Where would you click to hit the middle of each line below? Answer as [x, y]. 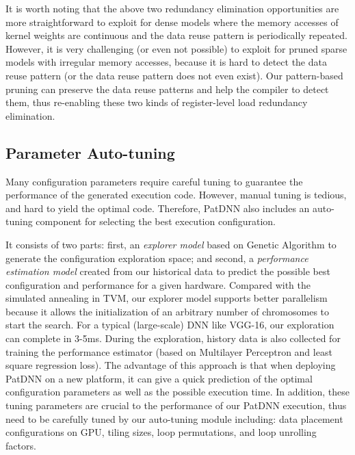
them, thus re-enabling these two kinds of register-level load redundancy [157, 102]
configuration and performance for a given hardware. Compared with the [158, 284]
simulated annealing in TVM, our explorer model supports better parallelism [167, 298]
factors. [21, 445]
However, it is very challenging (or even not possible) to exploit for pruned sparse [176, 48]
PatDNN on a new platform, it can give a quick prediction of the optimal [159, 378]
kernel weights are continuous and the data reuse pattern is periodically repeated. [176, 35]
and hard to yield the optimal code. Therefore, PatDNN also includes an [158, 208]
